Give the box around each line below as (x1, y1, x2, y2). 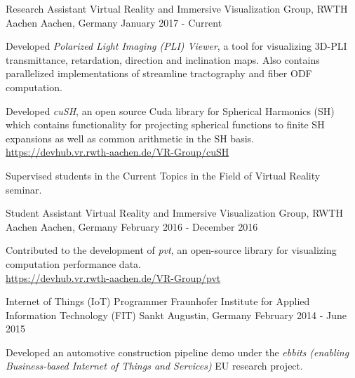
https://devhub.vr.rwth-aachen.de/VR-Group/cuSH (6, 144, 229, 159)
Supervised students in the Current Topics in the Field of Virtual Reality (6, 168, 321, 182)
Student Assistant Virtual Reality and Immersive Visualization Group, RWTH (6, 205, 343, 220)
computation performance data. (6, 256, 141, 271)
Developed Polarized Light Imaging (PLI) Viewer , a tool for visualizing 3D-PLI (6, 39, 347, 53)
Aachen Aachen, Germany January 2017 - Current (6, 15, 222, 29)
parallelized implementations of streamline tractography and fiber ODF (6, 66, 312, 81)
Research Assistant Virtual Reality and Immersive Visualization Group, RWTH (6, 1, 348, 15)
